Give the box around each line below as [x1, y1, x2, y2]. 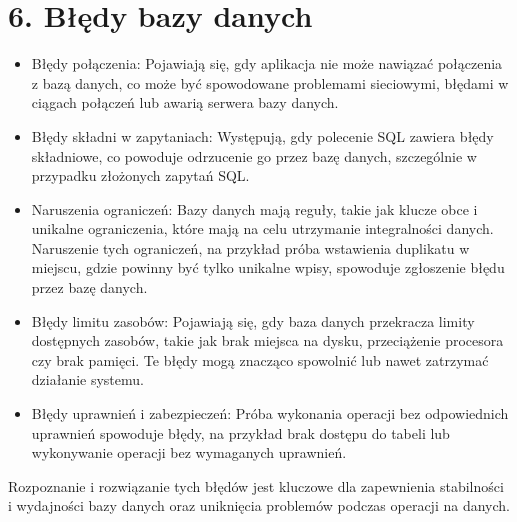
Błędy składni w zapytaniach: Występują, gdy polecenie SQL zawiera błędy [31, 125, 494, 146]
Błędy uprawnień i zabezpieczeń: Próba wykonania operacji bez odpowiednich [31, 403, 509, 424]
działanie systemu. [31, 369, 144, 390]
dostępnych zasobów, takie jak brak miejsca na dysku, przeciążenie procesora [31, 330, 504, 351]
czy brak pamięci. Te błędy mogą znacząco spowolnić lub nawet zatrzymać [31, 349, 489, 370]
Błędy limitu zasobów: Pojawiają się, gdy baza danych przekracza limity [31, 310, 475, 331]
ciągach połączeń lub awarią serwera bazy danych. [31, 92, 339, 113]
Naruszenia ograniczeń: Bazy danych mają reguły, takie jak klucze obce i [31, 198, 478, 219]
